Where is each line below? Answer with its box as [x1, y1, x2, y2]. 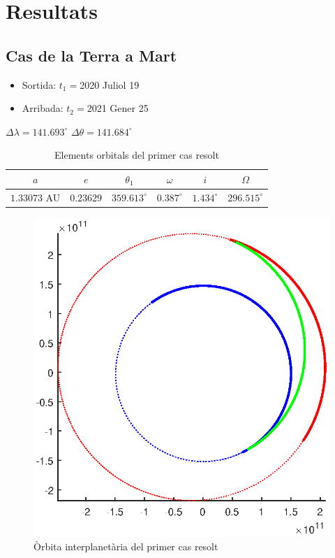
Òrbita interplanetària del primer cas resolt [33, 538, 218, 553]
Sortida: [22, 77, 57, 92]
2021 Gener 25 [87, 101, 149, 115]
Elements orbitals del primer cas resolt [54, 148, 219, 162]
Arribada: [22, 101, 64, 115]
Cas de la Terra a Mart [6, 44, 177, 66]
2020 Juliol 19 [80, 77, 140, 92]
